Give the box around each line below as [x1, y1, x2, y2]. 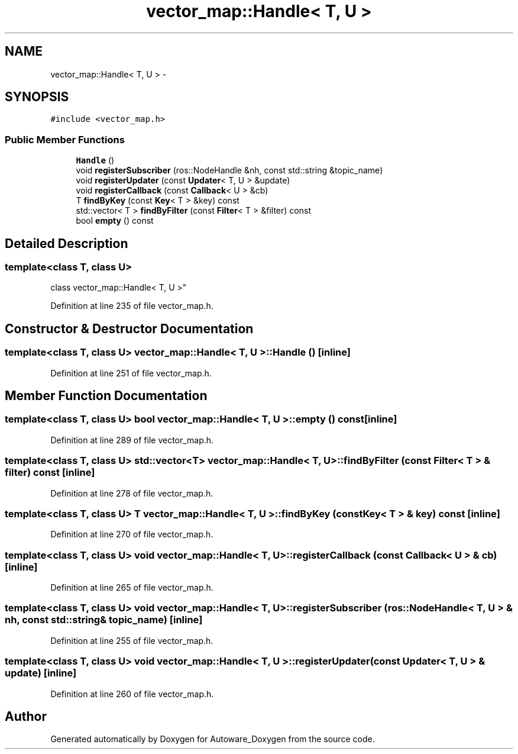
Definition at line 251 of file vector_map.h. [50, 368, 212, 378]
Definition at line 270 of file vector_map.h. [50, 529, 213, 540]
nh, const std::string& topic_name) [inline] [5, 614, 203, 626]
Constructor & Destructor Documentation [5, 321, 254, 336]
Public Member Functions [5, 133, 125, 146]
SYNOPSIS [5, 89, 69, 105]
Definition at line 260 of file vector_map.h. [50, 688, 214, 699]
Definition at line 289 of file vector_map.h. [50, 434, 214, 445]
